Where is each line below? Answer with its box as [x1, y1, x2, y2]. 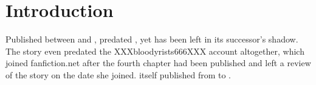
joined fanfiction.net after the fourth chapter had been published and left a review [5, 56, 311, 69]
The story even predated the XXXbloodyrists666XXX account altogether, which [5, 44, 304, 57]
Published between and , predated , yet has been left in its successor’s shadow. [5, 33, 298, 46]
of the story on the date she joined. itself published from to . [5, 68, 232, 81]
